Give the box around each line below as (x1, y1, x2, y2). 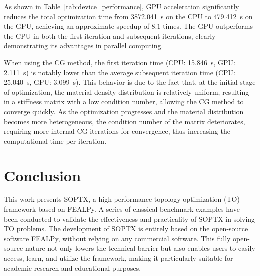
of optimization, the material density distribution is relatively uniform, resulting (4, 86, 249, 97)
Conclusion (4, 165, 81, 185)
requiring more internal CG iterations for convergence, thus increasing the (4, 126, 230, 136)
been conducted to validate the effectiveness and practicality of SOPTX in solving (4, 213, 255, 224)
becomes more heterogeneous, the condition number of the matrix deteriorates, (4, 116, 245, 126)
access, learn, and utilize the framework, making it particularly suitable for (4, 253, 233, 263)
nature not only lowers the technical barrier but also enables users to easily (25, 243, 255, 253)
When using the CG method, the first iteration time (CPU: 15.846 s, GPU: (4, 57, 235, 67)
